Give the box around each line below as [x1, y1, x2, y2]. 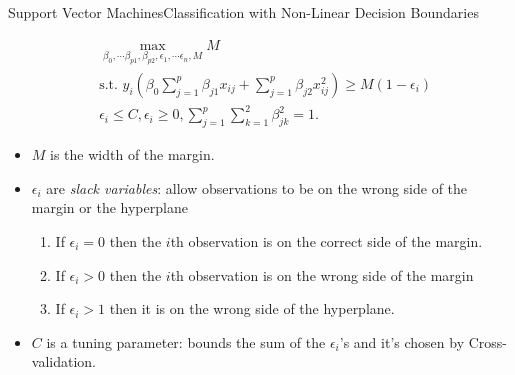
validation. [31, 351, 96, 372]
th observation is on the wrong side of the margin [170, 264, 474, 285]
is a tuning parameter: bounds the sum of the [46, 331, 326, 352]
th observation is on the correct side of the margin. [170, 230, 483, 251]
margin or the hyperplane [31, 197, 188, 218]
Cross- [468, 331, 507, 352]
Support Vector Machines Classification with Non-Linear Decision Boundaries [8, 2, 479, 22]
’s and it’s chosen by [339, 331, 465, 352]
